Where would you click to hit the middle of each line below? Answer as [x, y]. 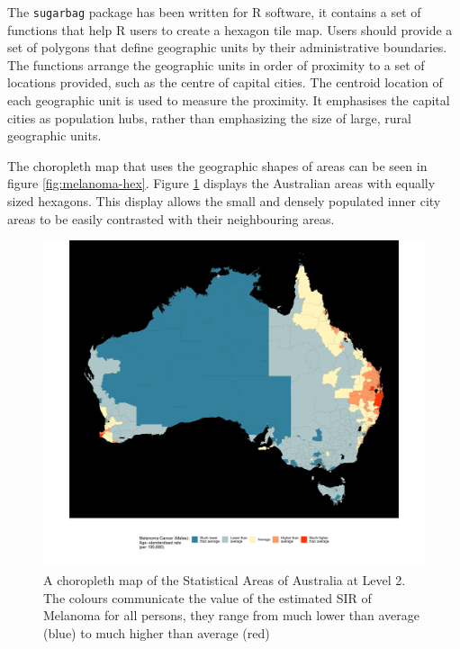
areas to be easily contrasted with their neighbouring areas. [171, 218]
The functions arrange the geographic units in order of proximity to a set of [216, 64]
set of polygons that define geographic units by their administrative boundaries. [227, 47]
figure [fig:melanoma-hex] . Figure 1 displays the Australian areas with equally [221, 183]
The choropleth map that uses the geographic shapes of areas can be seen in [217, 165]
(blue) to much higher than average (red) [157, 632]
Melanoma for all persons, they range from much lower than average [232, 615]
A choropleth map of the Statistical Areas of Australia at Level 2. [225, 579]
